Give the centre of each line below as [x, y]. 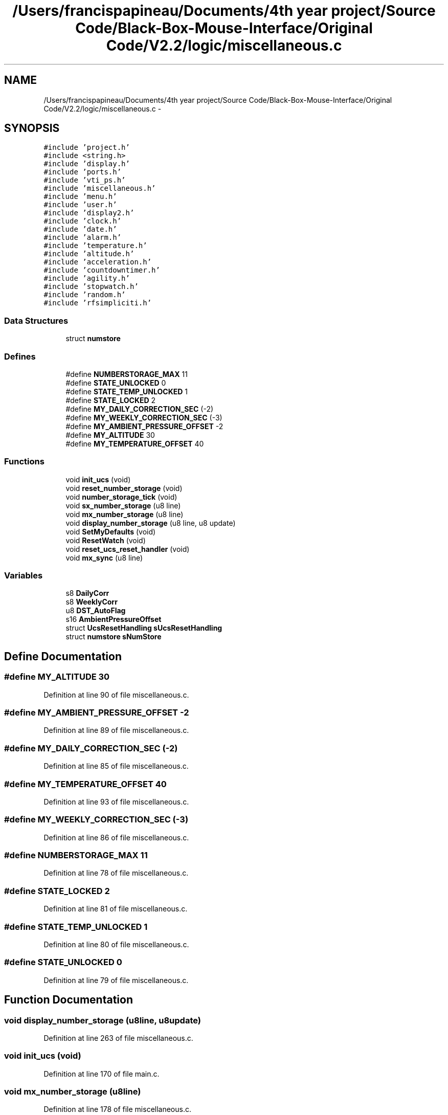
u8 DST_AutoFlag [96, 611]
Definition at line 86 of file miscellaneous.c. [116, 837]
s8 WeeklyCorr [92, 602]
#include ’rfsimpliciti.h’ [98, 303]
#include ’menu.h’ [80, 197]
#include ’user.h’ [80, 205]
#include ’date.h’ [80, 229]
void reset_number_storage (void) [124, 488]
